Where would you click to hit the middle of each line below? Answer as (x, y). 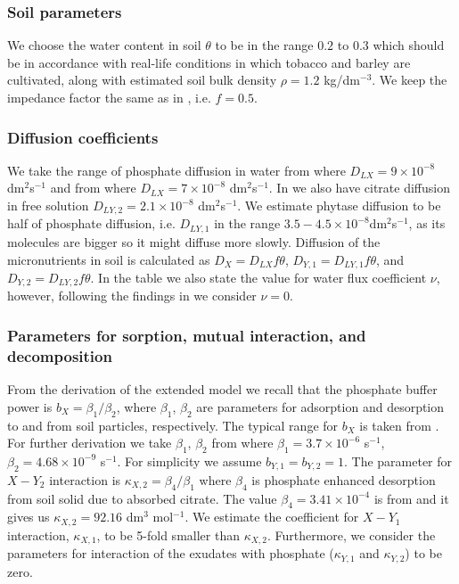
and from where (93, 188)
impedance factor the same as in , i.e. (109, 97)
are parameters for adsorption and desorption (320, 406)
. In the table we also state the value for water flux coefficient (258, 277)
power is (30, 406)
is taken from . (399, 425)
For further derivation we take (90, 443)
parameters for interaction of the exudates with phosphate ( (171, 553)
